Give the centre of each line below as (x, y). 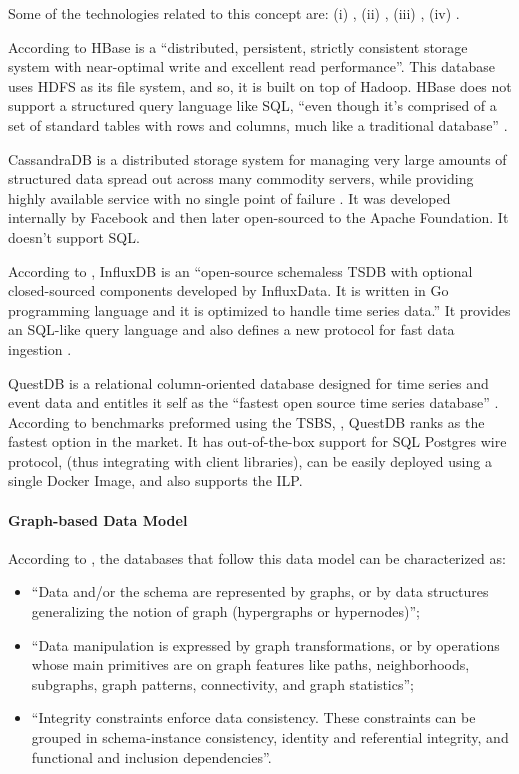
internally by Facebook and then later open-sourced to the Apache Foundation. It (258, 217)
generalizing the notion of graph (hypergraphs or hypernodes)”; (225, 611)
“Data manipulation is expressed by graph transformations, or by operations (265, 644)
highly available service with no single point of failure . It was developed (229, 197)
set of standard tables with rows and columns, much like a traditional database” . (258, 124)
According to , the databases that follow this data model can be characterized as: (257, 557)
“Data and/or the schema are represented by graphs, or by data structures (260, 591)
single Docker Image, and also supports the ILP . (155, 480)
